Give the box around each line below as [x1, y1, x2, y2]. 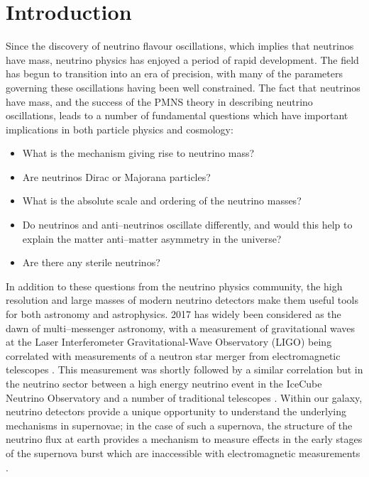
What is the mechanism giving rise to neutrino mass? [22, 146, 255, 160]
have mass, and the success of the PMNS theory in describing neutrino [6, 94, 313, 109]
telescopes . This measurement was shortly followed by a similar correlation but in [6, 362, 363, 377]
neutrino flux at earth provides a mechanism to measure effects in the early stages [6, 432, 363, 446]
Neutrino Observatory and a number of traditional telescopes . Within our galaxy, [6, 390, 363, 405]
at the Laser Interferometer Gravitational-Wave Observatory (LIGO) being [6, 334, 332, 349]
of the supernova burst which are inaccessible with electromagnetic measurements [6, 445, 360, 460]
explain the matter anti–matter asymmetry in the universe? [22, 231, 282, 246]
